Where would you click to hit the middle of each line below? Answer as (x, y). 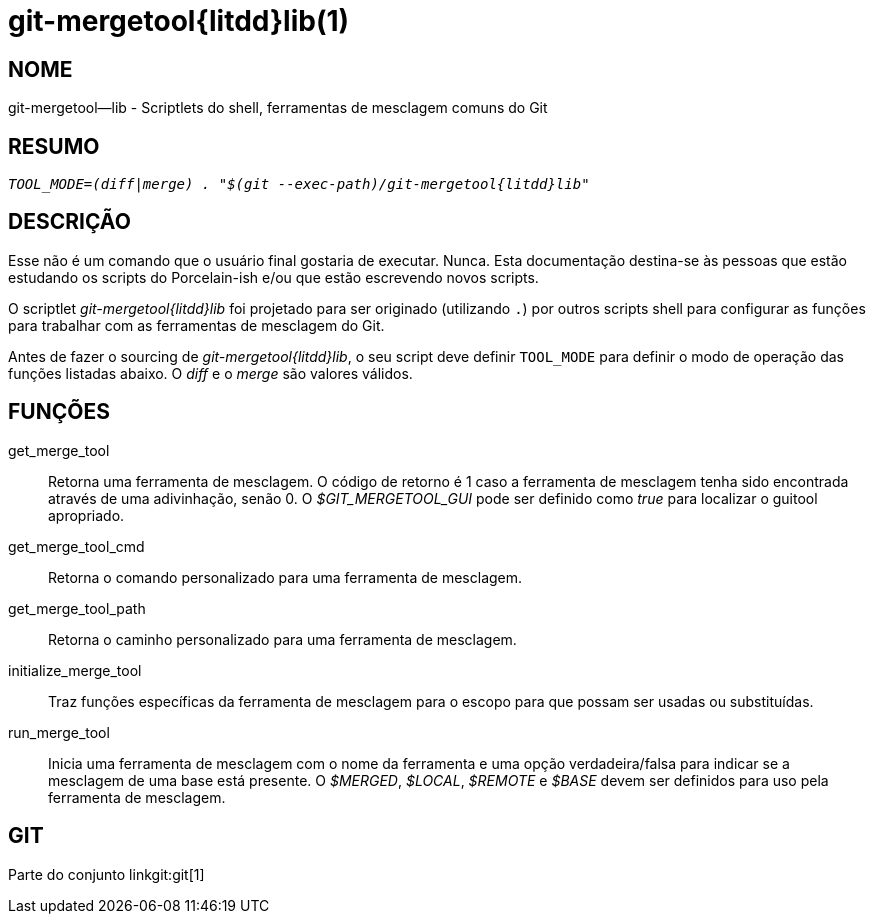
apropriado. (86, 515)
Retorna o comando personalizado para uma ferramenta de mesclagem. (285, 577)
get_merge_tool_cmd (76, 546)
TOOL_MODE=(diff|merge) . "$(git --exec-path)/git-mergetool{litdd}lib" (299, 184)
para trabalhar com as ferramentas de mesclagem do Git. (196, 325)
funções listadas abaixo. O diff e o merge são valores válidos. (210, 373)
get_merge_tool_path (77, 608)
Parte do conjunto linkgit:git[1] (106, 874)
